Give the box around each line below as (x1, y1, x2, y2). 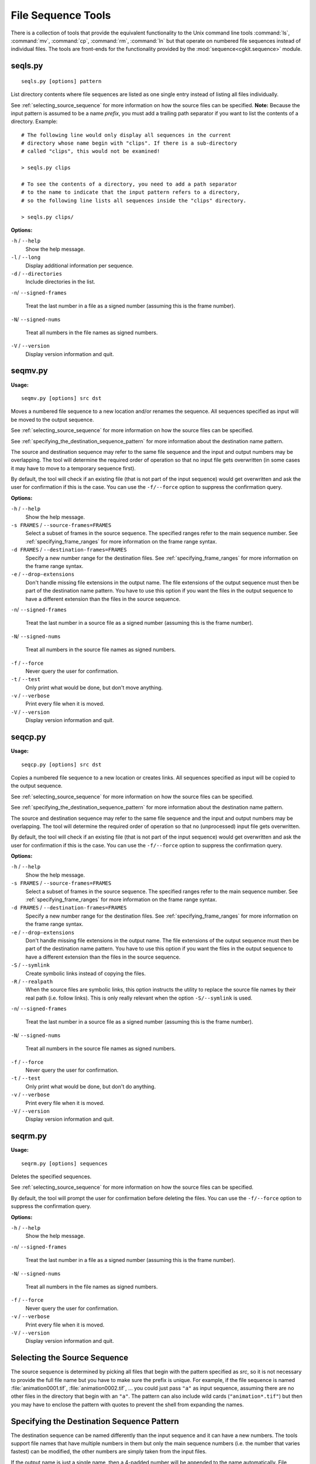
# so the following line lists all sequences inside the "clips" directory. (21, 197, 247, 204)
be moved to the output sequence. (11, 416, 94, 423)
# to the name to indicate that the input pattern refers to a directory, (21, 189, 241, 196)
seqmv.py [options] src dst (21, 395, 102, 401)
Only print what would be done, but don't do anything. (25, 1083, 156, 1090)
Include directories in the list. (25, 278, 95, 285)
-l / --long (11, 254, 41, 261)
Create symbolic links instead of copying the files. (25, 970, 146, 977)
